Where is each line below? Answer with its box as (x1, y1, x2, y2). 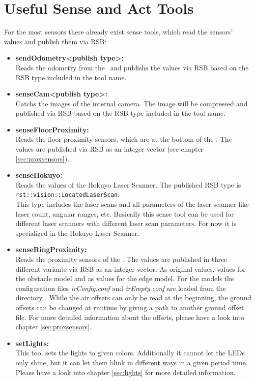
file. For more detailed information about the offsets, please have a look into (15, 312, 245, 322)
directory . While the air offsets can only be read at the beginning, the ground (15, 292, 252, 303)
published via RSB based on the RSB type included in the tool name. (15, 108, 226, 118)
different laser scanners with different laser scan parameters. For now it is (15, 218, 237, 228)
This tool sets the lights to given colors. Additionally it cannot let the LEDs (15, 348, 245, 358)
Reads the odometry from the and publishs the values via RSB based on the (15, 62, 249, 72)
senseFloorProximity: (15, 124, 89, 134)
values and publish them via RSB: (4, 36, 107, 46)
